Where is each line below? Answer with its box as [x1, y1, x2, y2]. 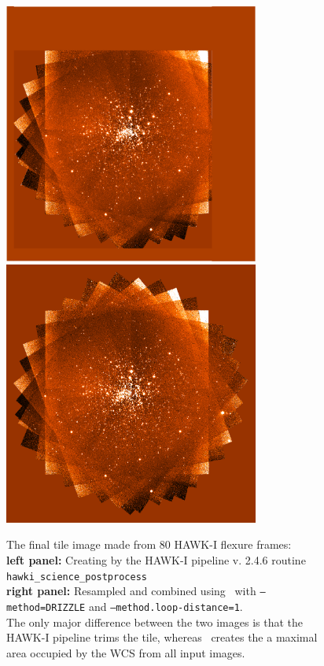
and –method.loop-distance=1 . [88, 598, 243, 614]
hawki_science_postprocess [6, 571, 147, 583]
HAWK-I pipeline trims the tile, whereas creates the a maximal [6, 629, 318, 646]
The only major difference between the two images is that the [6, 613, 304, 630]
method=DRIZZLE [6, 601, 86, 613]
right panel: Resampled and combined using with [6, 583, 256, 599]
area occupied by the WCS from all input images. [6, 644, 245, 660]
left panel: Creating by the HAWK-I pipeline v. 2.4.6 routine [6, 551, 306, 568]
